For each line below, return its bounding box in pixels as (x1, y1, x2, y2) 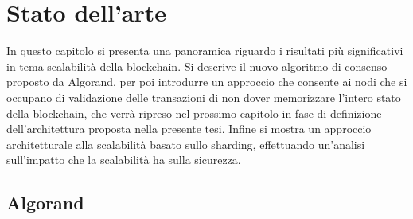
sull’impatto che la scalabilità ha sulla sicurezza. (6, 151, 241, 168)
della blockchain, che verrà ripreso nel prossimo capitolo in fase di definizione (6, 104, 382, 121)
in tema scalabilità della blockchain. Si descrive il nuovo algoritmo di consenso (6, 57, 388, 74)
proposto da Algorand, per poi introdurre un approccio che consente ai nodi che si (6, 73, 407, 90)
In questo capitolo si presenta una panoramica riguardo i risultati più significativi (6, 42, 403, 59)
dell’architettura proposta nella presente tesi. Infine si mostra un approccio (6, 120, 372, 137)
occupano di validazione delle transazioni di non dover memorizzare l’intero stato (6, 88, 401, 105)
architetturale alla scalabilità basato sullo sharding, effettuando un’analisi (6, 135, 365, 152)
